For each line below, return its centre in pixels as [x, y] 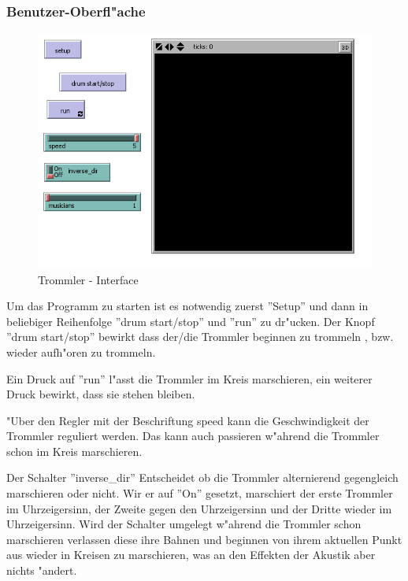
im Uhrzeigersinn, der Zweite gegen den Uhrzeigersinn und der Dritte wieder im [199, 508]
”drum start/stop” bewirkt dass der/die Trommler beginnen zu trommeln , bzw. [200, 337]
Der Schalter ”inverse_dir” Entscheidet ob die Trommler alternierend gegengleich [202, 477]
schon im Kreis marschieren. [74, 451]
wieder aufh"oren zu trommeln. [81, 352]
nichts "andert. [42, 570]
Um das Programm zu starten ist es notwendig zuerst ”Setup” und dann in [187, 306]
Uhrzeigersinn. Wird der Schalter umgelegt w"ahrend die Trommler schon [184, 524]
